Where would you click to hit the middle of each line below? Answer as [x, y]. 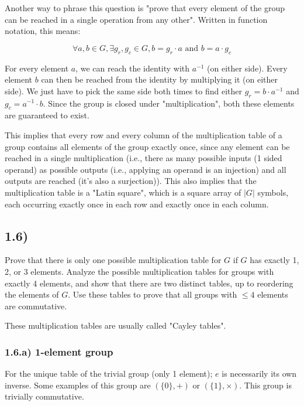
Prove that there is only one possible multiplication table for [113, 260]
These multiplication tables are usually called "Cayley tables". [115, 325]
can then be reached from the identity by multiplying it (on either [159, 79]
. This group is [265, 385]
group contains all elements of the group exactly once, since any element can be [147, 146]
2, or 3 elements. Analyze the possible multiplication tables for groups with [139, 271]
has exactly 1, [274, 260]
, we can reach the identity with [133, 68]
